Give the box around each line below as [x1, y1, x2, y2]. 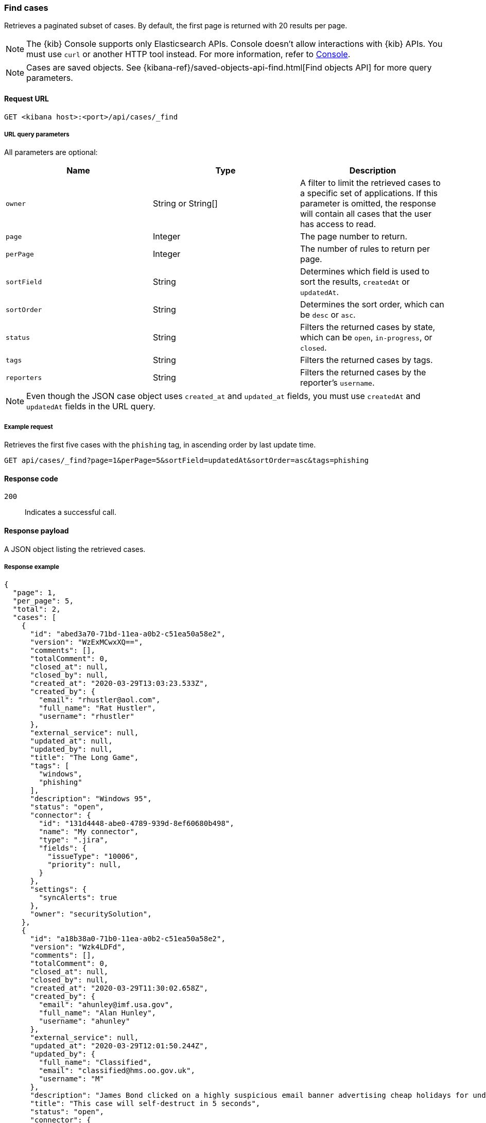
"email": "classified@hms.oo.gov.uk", [39, 1066, 195, 1075]
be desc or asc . [300, 309, 356, 320]
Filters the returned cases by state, [300, 322, 436, 333]
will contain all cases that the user [300, 209, 431, 219]
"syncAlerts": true [39, 893, 117, 902]
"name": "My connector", [39, 827, 139, 836]
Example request [4, 423, 53, 430]
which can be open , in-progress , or [300, 332, 432, 343]
